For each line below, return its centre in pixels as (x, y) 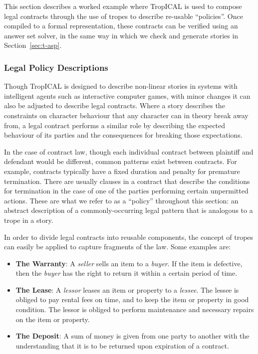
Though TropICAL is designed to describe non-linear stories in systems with (121, 86)
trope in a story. (29, 220)
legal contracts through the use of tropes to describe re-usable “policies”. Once (124, 16)
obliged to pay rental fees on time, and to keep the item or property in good (132, 299)
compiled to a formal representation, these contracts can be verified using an (121, 26)
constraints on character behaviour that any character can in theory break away (126, 115)
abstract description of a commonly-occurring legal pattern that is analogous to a (129, 210)
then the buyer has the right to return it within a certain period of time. (127, 273)
